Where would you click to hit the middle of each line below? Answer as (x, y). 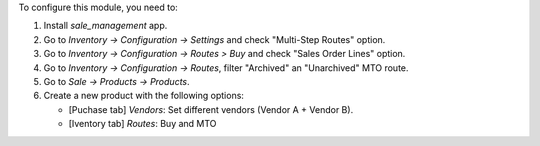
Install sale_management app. (105, 26)
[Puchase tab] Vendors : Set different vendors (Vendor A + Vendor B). (211, 109)
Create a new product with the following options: (144, 96)
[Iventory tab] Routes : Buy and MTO (142, 124)
